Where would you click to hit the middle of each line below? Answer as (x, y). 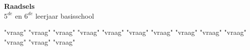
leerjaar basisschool (65, 15)
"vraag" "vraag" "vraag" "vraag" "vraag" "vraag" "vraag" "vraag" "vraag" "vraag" (125, 32)
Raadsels (19, 6)
